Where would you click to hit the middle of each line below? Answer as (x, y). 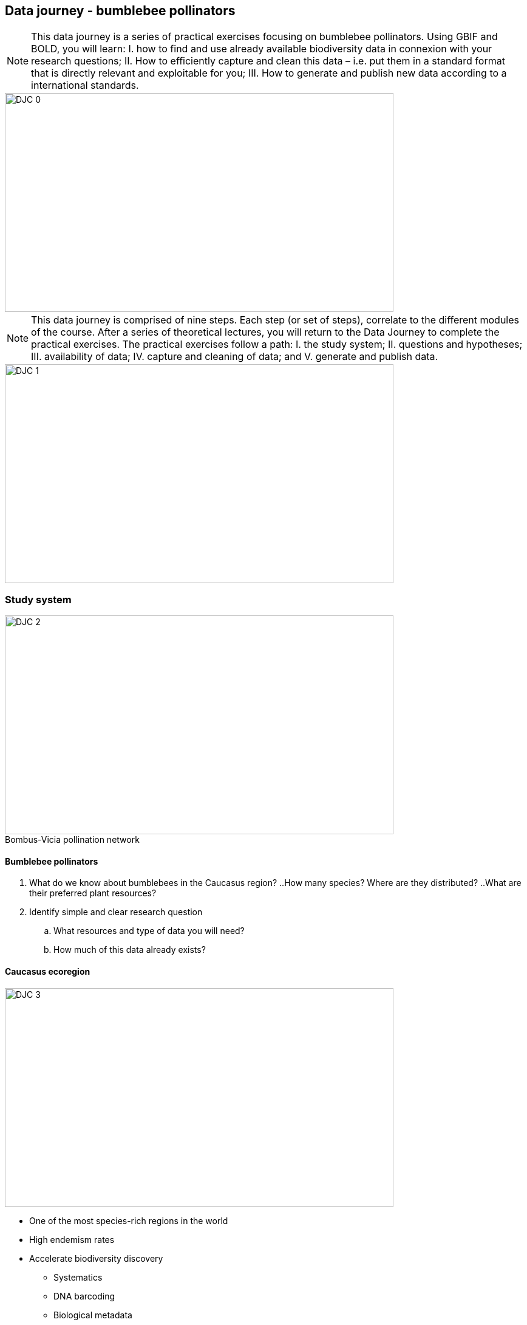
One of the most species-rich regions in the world (129, 1220)
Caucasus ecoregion (48, 971)
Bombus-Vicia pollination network (72, 840)
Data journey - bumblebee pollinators (120, 11)
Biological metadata (93, 1315)
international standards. (85, 85)
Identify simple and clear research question (116, 912)
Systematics (78, 1277)
